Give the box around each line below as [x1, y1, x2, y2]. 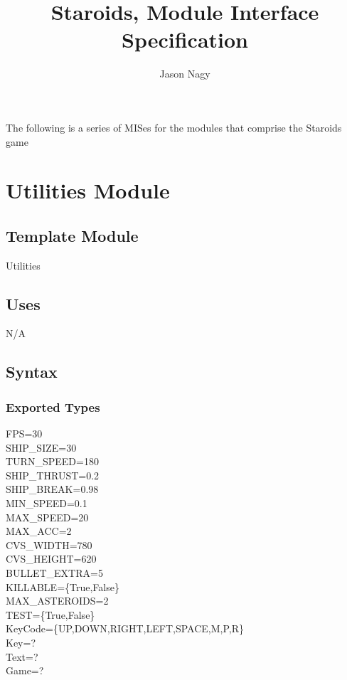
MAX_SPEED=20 [6, 509, 89, 524]
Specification [122, 25, 248, 54]
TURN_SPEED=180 [6, 454, 99, 469]
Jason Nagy [159, 66, 210, 81]
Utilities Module [6, 176, 170, 205]
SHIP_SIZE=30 [6, 440, 77, 455]
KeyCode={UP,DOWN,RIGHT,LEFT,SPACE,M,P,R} [6, 621, 245, 636]
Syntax [6, 361, 58, 383]
